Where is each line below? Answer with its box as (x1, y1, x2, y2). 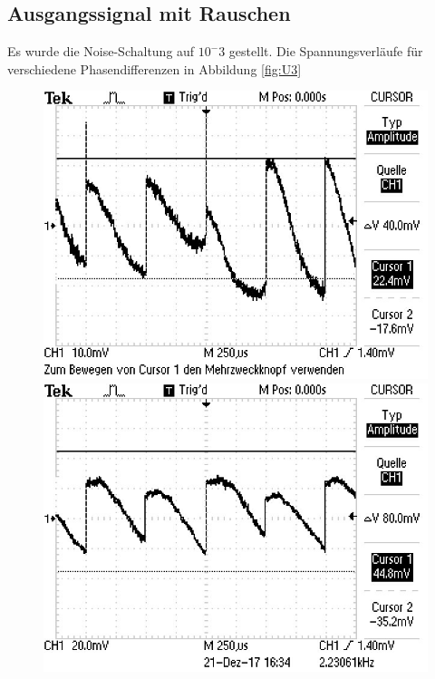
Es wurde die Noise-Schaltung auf (7, 42, 195, 61)
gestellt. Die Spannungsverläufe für (228, 42, 423, 61)
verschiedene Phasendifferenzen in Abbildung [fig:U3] (7, 59, 302, 78)
